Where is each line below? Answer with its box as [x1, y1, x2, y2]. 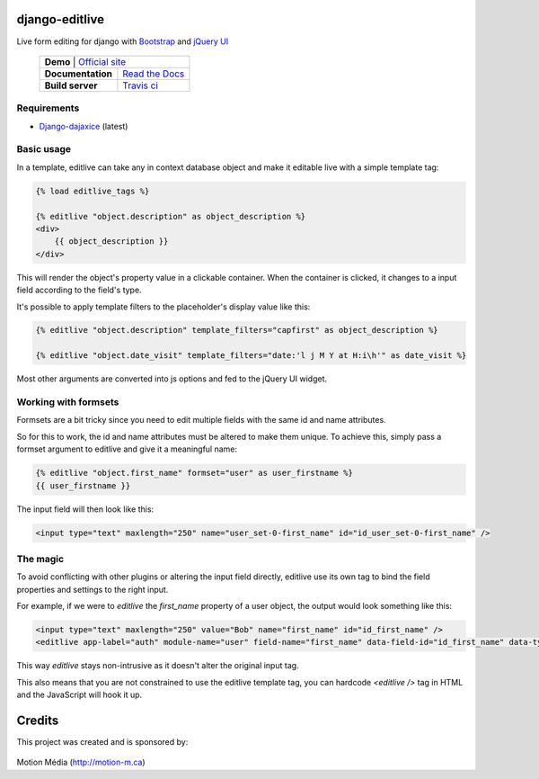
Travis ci [122, 79, 159, 92]
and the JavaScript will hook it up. [16, 689, 143, 701]
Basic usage [16, 143, 72, 156]
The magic [16, 552, 65, 565]
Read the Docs [122, 67, 185, 80]
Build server [44, 79, 98, 92]
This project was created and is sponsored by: [16, 737, 189, 748]
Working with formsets [16, 396, 119, 408]
